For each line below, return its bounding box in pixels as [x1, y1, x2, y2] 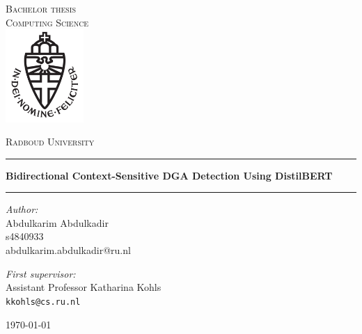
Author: [6, 202, 38, 216]
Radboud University [6, 134, 95, 149]
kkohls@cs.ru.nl [6, 296, 81, 307]
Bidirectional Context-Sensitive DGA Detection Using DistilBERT [6, 168, 333, 182]
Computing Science [6, 15, 89, 29]
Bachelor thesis [6, 1, 76, 15]
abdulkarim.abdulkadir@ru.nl [6, 243, 131, 257]
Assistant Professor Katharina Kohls [6, 280, 162, 294]
